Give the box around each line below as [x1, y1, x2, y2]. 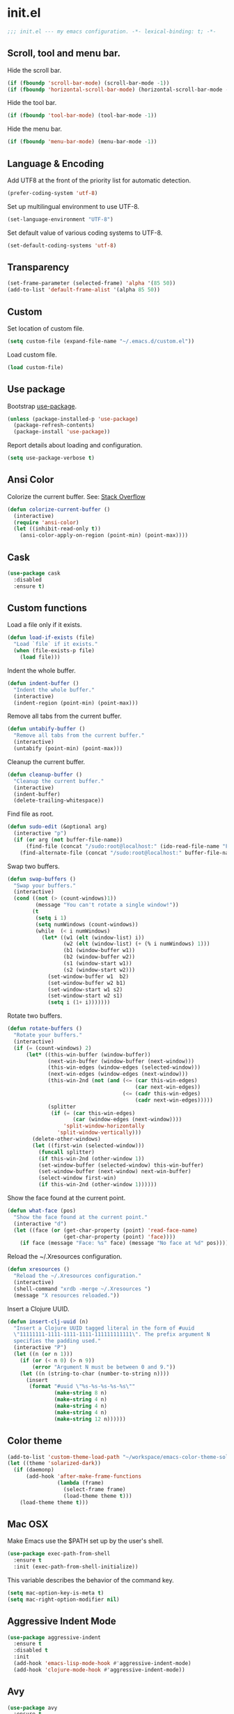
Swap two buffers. [7, 862, 61, 870]
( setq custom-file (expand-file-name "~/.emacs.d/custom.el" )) [7, 338, 195, 345]
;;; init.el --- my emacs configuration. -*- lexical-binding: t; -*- [7, 28, 217, 35]
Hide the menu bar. [7, 124, 63, 134]
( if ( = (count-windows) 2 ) [13, 1044, 92, 1051]
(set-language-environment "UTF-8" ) [7, 215, 114, 223]
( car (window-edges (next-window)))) [72, 1116, 182, 1123]
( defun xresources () [7, 1266, 70, 1273]
